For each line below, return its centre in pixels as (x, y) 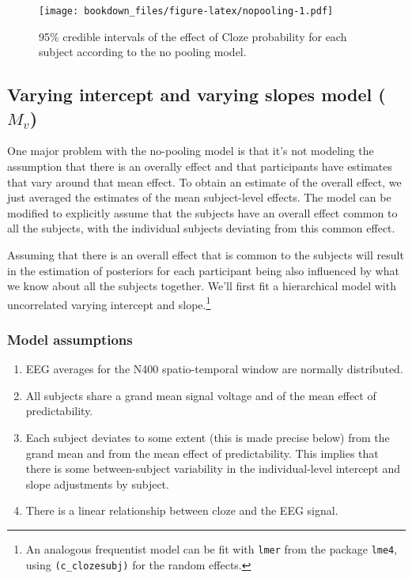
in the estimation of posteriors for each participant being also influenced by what (203, 270)
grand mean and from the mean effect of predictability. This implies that (202, 453)
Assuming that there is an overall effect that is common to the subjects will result (206, 255)
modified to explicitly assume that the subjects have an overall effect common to (202, 212)
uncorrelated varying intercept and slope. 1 (109, 303)
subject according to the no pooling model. (143, 52)
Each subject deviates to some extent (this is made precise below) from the (208, 438)
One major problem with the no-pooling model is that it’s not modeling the (191, 151)
